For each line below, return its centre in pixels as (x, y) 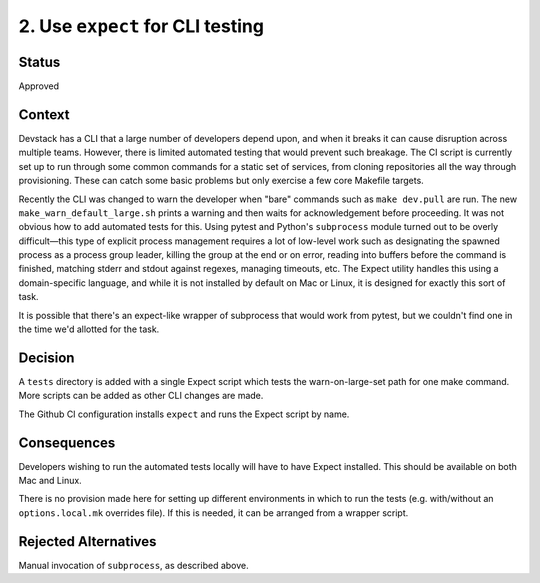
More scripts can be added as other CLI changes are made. (141, 396)
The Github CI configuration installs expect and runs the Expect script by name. (184, 414)
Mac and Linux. (50, 481)
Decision (46, 357)
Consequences (67, 442)
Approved (39, 86)
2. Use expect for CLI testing (141, 26)
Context (44, 114)
